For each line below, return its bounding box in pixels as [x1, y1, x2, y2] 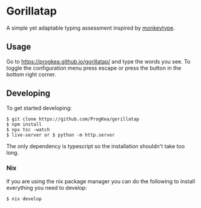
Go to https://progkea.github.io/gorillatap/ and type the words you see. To [6, 57, 191, 65]
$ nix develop [6, 195, 42, 202]
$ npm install [6, 121, 42, 128]
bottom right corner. [6, 71, 56, 78]
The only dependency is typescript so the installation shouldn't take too [6, 142, 185, 149]
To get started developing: [6, 104, 72, 111]
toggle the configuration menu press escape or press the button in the [6, 64, 182, 71]
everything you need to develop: [6, 184, 87, 191]
